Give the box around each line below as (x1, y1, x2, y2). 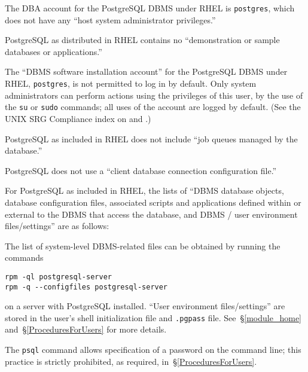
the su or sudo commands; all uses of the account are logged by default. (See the (5, 100, 301, 113)
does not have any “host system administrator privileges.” (5, 13, 216, 26)
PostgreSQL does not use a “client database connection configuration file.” (5, 164, 277, 176)
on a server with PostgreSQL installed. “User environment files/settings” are (5, 300, 285, 312)
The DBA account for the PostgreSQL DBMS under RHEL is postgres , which (5, 2, 295, 14)
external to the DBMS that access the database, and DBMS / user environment (5, 208, 298, 220)
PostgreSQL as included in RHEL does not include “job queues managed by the (5, 132, 298, 145)
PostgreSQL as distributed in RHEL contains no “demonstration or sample (5, 33, 280, 46)
